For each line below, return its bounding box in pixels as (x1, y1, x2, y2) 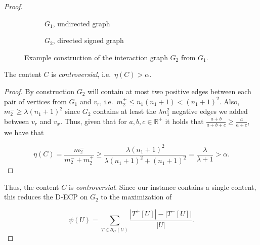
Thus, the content (4, 181, 59, 192)
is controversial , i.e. (51, 69, 111, 79)
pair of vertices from (4, 96, 67, 106)
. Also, (219, 96, 240, 106)
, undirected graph (53, 18, 110, 28)
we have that (4, 127, 44, 137)
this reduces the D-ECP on (4, 191, 88, 202)
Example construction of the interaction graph (24, 52, 168, 62)
